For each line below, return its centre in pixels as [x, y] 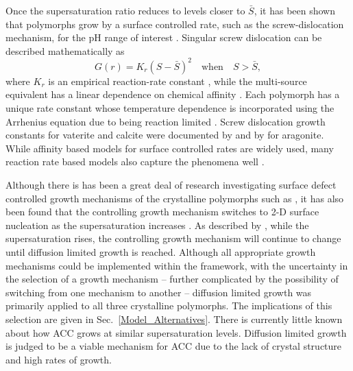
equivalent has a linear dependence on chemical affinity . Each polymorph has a [173, 94]
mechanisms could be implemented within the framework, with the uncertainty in [177, 265]
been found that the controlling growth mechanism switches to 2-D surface [162, 212]
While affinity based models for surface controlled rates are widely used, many [170, 148]
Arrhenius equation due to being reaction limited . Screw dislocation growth [166, 121]
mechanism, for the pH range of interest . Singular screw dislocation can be [164, 37]
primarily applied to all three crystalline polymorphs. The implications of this [169, 306]
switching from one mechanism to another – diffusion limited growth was [159, 292]
